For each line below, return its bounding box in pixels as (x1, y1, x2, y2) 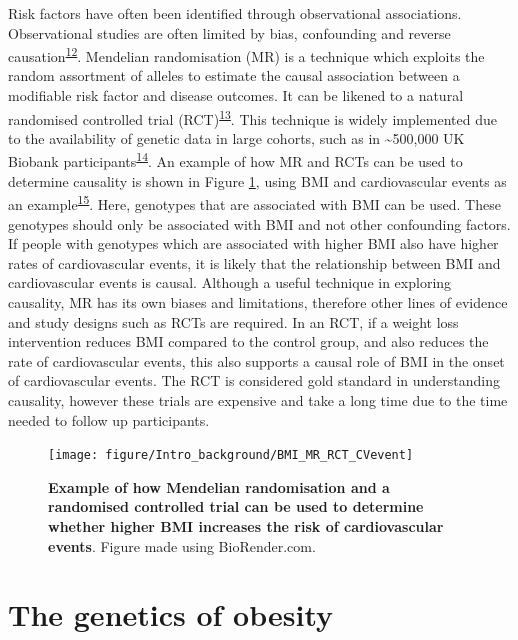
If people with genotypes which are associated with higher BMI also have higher (8, 233, 499, 254)
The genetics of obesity (8, 594, 334, 635)
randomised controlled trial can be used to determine (48, 496, 424, 517)
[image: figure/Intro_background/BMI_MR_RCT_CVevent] (48, 448, 414, 463)
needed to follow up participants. (8, 409, 210, 430)
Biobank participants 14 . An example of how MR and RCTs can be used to (8, 148, 463, 172)
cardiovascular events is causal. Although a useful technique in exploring (8, 272, 452, 293)
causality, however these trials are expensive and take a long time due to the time (8, 389, 508, 410)
